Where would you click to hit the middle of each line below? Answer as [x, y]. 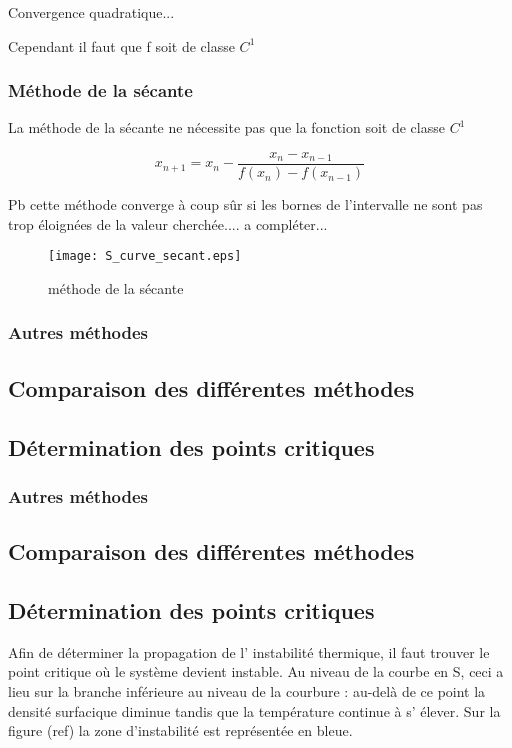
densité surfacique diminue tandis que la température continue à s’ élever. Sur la [254, 710]
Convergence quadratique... [91, 12]
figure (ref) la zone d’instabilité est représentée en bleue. [180, 730]
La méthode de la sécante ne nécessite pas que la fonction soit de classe [226, 127]
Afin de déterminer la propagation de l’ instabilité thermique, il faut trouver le [249, 651]
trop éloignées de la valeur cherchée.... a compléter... [168, 223]
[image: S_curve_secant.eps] [145, 256]
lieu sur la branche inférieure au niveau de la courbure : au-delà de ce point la [247, 690]
